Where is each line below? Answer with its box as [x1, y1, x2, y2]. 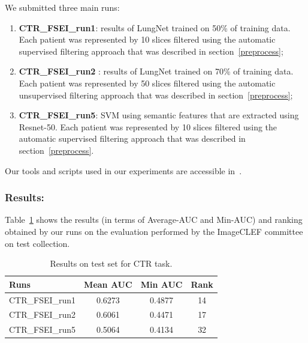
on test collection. [5, 237, 70, 249]
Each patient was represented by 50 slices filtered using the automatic [19, 76, 276, 89]
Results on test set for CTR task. [50, 257, 173, 270]
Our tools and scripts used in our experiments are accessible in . [5, 164, 242, 177]
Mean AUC [84, 278, 132, 290]
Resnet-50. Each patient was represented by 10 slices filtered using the [19, 120, 277, 133]
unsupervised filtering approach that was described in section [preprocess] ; [19, 88, 293, 101]
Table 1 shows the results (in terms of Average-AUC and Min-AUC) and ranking [5, 213, 303, 226]
